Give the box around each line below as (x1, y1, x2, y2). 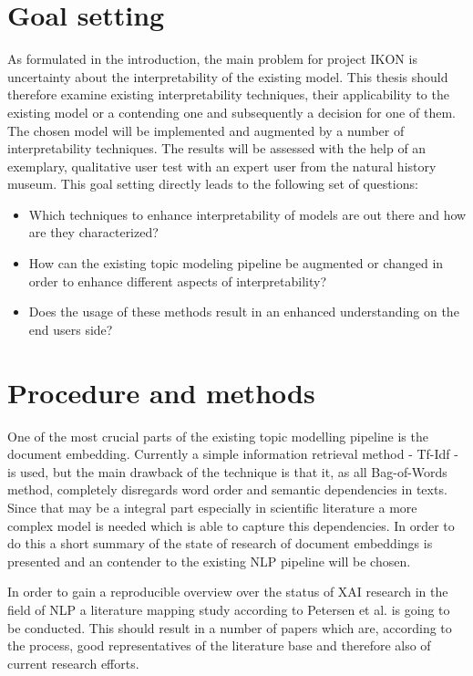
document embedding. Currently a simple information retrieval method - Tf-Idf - (7, 444, 458, 463)
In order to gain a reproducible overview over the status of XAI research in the (7, 582, 448, 601)
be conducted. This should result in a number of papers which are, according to (7, 618, 452, 637)
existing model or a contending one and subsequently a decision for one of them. (7, 102, 456, 121)
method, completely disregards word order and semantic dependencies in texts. (7, 480, 447, 499)
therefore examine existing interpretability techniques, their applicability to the (7, 85, 449, 104)
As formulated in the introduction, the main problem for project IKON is (7, 49, 417, 68)
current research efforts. (7, 653, 139, 672)
